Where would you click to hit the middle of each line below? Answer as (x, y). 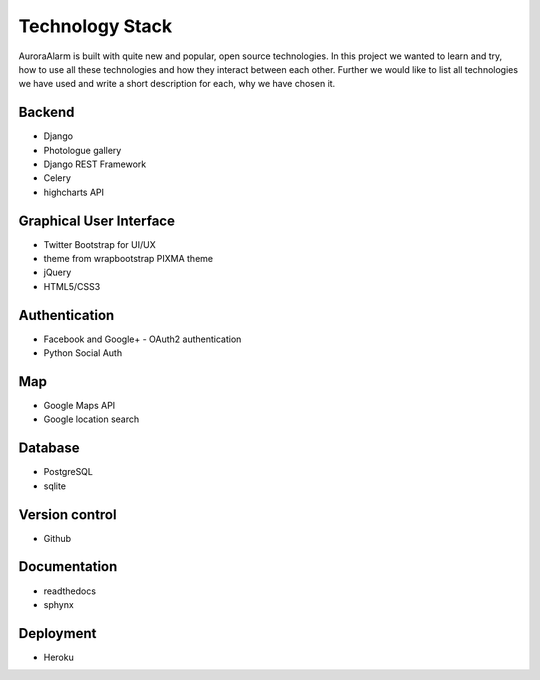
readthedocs (70, 591)
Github (57, 538)
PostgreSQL (68, 472)
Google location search (91, 419)
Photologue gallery (82, 150)
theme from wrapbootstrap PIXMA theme (128, 259)
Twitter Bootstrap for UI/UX (99, 244)
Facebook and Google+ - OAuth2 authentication (142, 339)
